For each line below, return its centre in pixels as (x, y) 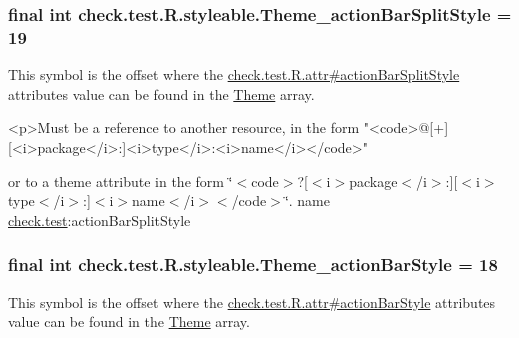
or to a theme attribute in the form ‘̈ (120, 180)
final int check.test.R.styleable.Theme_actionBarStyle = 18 (253, 264)
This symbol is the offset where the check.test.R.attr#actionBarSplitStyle (234, 74)
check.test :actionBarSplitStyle (99, 219)
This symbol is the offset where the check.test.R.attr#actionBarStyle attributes (252, 301)
